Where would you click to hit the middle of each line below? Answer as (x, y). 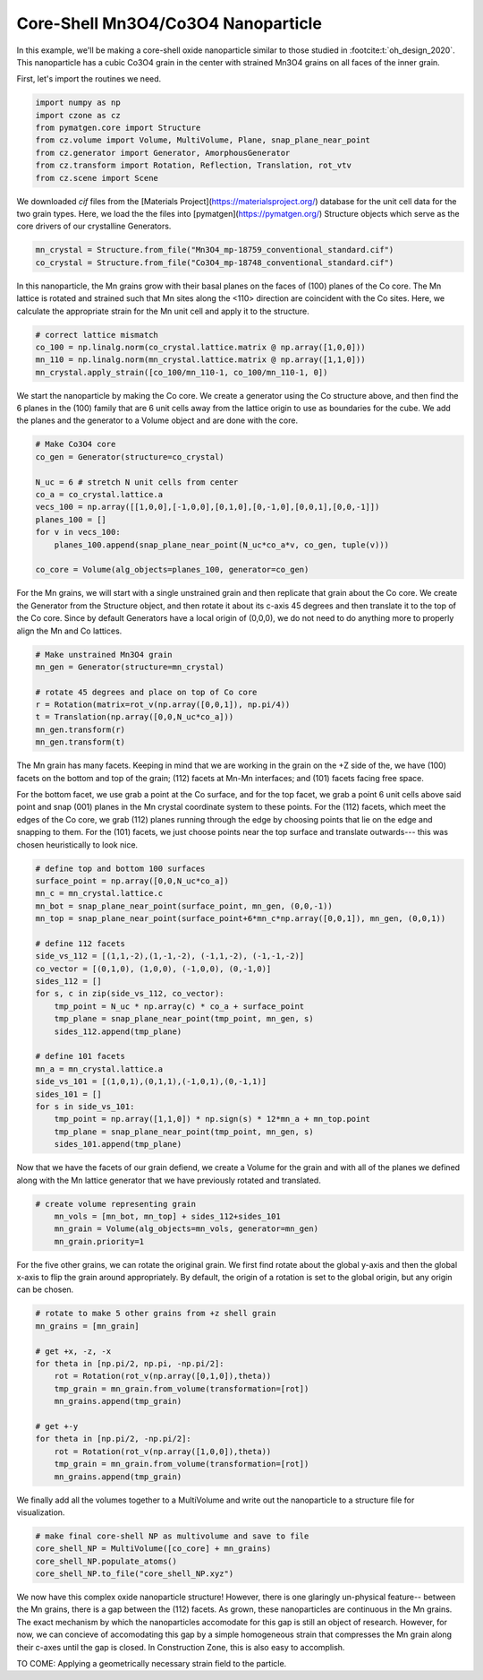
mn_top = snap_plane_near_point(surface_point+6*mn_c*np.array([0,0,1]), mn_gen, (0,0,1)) (241, 919)
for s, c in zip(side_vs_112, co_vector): (130, 994)
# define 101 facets (80, 1056)
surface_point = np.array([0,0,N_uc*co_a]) (132, 881)
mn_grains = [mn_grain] (88, 1326)
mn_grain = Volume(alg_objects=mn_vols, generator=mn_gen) (186, 1229)
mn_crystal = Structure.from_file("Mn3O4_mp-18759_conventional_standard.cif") (215, 250)
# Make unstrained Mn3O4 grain (104, 655)
